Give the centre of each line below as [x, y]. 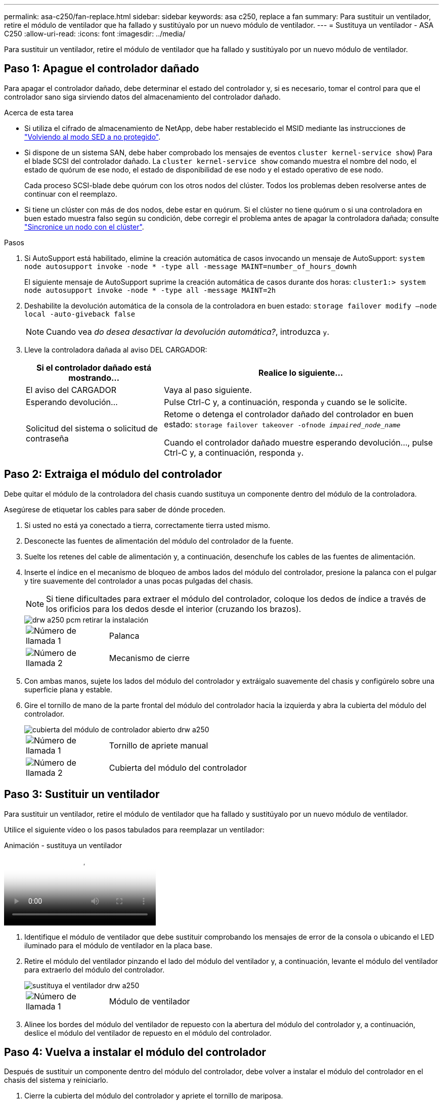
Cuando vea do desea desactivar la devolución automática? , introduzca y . [188, 332]
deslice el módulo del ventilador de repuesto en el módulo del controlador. [148, 1033]
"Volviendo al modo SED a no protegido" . [93, 137]
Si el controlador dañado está [94, 367]
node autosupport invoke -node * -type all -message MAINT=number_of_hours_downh [191, 266]
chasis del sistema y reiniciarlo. [56, 1080]
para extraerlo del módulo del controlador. [95, 969]
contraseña [47, 438]
